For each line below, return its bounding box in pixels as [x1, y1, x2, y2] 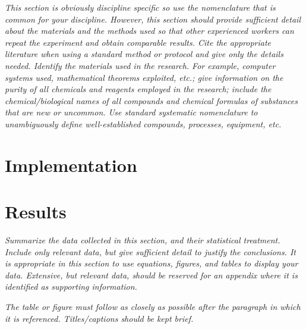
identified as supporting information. [5, 280, 137, 293]
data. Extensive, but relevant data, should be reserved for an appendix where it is [5, 268, 298, 281]
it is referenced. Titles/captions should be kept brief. [5, 312, 194, 324]
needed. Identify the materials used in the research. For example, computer [5, 59, 276, 71]
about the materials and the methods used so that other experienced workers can [5, 24, 294, 37]
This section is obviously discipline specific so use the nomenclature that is [5, 1, 276, 13]
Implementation [5, 152, 137, 177]
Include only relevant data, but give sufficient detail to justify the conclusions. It [5, 245, 296, 258]
